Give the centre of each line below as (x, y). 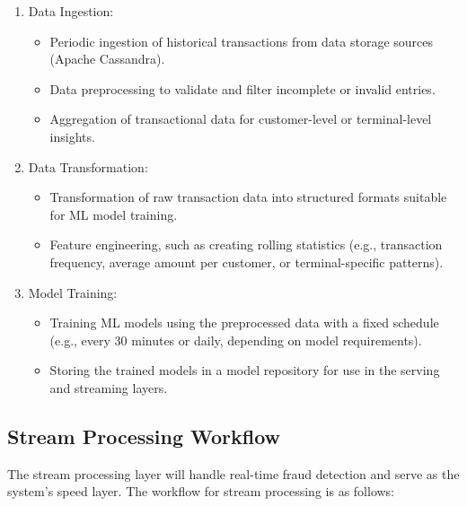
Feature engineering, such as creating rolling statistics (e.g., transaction (246, 244)
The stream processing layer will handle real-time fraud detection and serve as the (233, 473)
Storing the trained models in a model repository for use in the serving (245, 370)
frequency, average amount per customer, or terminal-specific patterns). (247, 262)
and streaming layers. (109, 387)
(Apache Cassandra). (107, 59)
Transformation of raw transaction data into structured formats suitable (248, 197)
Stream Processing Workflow (144, 436)
